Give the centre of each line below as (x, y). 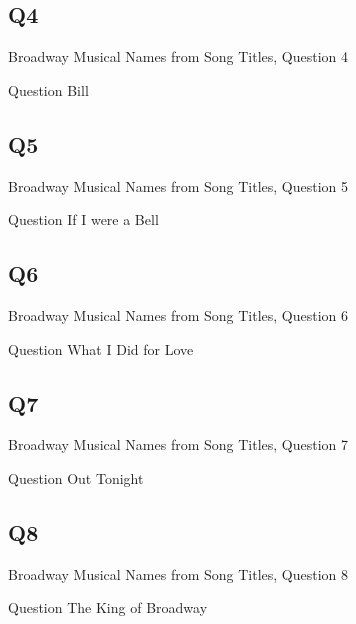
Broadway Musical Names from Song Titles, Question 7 (178, 444)
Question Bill (48, 89)
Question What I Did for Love (101, 348)
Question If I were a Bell (83, 219)
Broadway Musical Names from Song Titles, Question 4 (178, 56)
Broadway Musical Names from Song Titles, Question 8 (178, 573)
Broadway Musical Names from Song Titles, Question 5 (178, 185)
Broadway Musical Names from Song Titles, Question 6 (178, 314)
